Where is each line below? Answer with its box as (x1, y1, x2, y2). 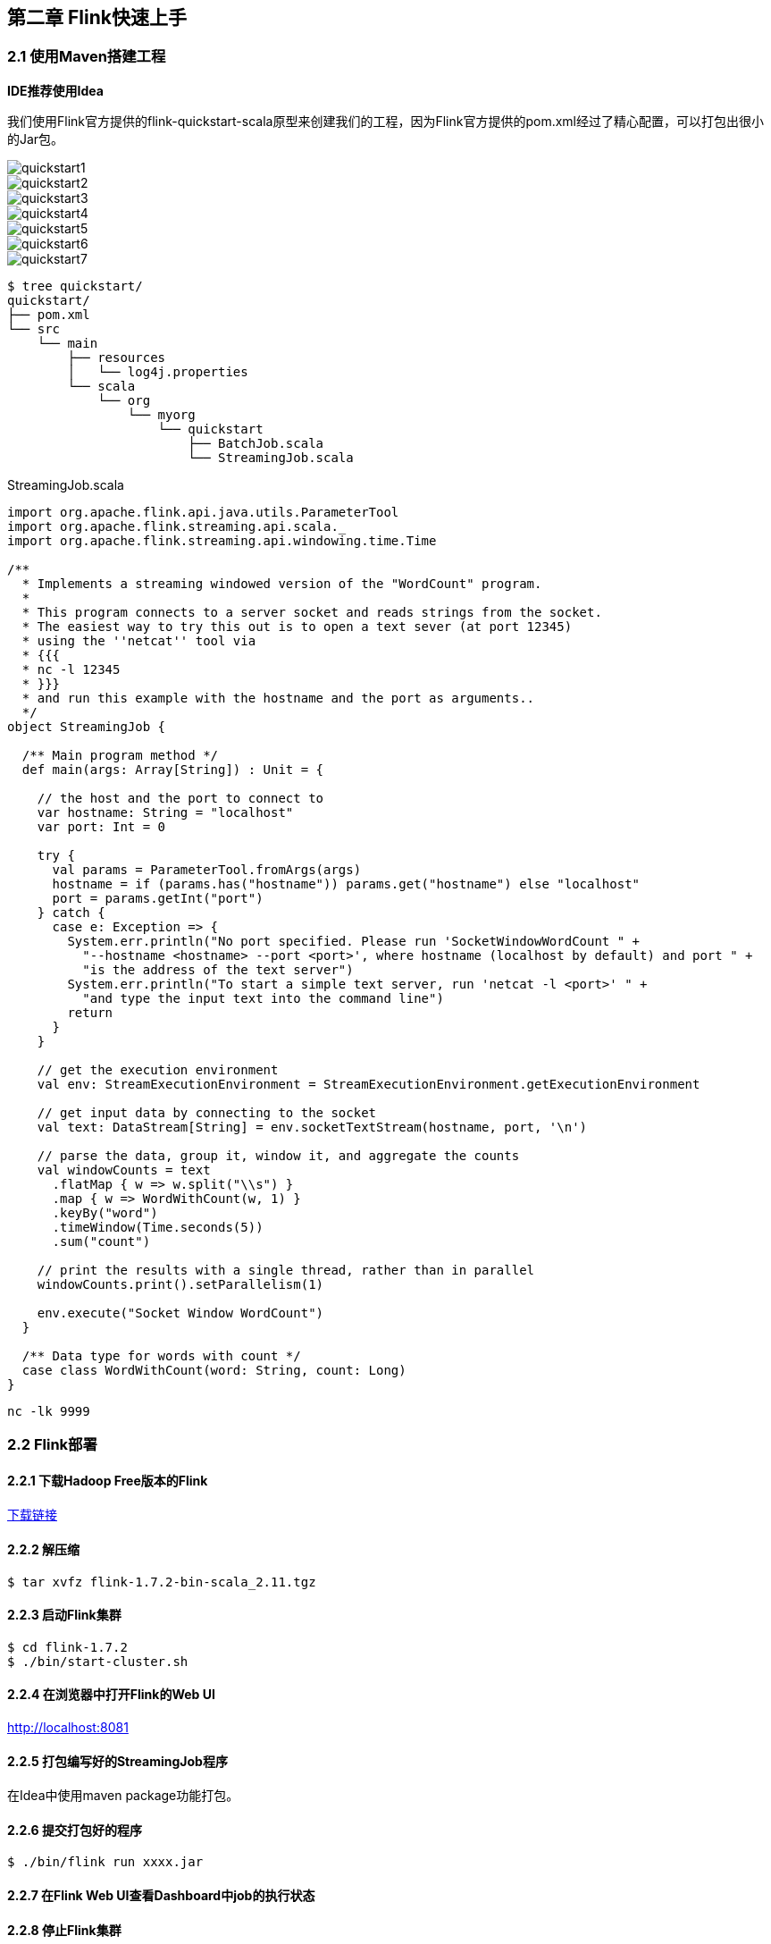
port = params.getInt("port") (52, 890, 264, 905)
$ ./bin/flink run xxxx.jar (7, 1855, 204, 1870)
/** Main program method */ (21, 747, 219, 762)
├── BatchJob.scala (188, 435, 324, 450)
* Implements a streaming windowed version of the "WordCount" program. (21, 576, 542, 591)
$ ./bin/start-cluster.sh (7, 1654, 189, 1669)
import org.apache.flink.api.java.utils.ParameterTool (7, 504, 399, 519)
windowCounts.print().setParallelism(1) (37, 1276, 324, 1292)
